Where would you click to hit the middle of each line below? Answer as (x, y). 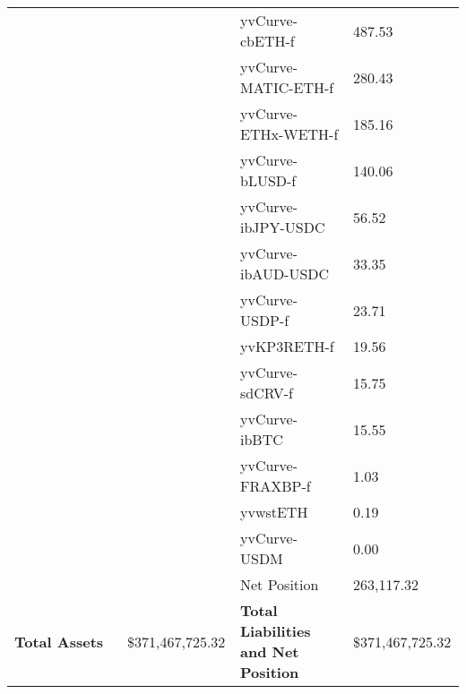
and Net (270, 651)
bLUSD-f (268, 180)
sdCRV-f (267, 393)
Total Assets (59, 641)
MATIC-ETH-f (287, 87)
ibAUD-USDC (285, 274)
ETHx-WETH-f (289, 134)
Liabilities (276, 631)
